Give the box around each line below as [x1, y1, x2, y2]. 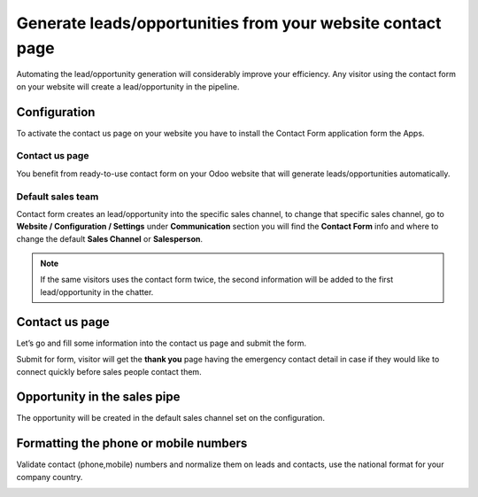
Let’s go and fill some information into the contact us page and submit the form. [16, 338, 307, 348]
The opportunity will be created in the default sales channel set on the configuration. [16, 413, 325, 423]
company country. [16, 471, 83, 482]
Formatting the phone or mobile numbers [16, 436, 248, 451]
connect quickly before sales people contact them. [16, 366, 203, 377]
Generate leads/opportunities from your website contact [16, 13, 442, 33]
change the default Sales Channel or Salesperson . [16, 233, 204, 244]
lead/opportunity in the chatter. [40, 286, 154, 297]
